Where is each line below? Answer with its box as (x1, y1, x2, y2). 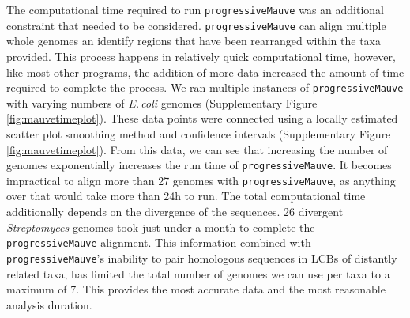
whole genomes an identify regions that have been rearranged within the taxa (6, 32, 381, 49)
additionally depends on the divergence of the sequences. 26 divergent (6, 203, 344, 220)
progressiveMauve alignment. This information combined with (6, 234, 311, 251)
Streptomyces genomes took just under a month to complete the (6, 218, 315, 235)
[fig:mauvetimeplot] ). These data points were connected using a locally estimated (6, 110, 398, 127)
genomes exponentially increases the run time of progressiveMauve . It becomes (6, 157, 392, 173)
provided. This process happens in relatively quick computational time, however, (6, 47, 396, 64)
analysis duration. (6, 296, 92, 312)
